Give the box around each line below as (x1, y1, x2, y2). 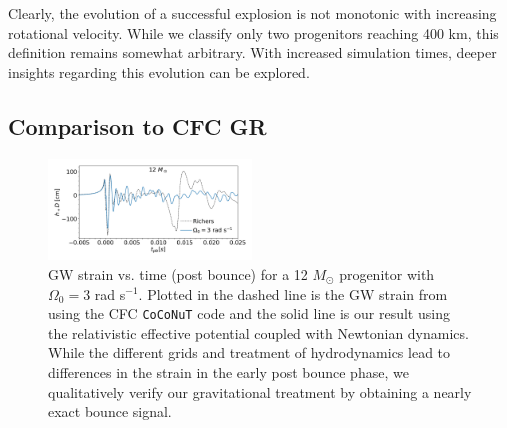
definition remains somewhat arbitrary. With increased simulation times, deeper (8, 42, 497, 63)
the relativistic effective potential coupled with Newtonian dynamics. (48, 322, 469, 343)
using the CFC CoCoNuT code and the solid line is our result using (48, 303, 450, 324)
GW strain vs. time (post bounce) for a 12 (48, 263, 308, 284)
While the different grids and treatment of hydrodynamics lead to (48, 342, 451, 363)
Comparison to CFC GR (8, 110, 267, 141)
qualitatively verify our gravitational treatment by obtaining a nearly (48, 381, 472, 402)
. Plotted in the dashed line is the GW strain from (138, 283, 448, 304)
